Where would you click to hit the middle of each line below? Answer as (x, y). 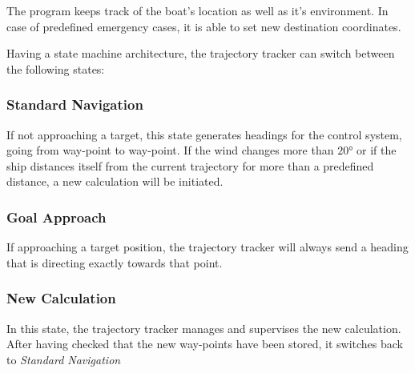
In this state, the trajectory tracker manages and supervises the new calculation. (204, 328)
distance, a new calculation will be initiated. (115, 181)
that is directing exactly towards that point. (115, 262)
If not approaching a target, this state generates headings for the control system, (204, 134)
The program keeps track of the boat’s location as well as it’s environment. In (197, 10)
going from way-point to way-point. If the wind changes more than (170, 150)
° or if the (373, 150)
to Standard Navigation (64, 359)
